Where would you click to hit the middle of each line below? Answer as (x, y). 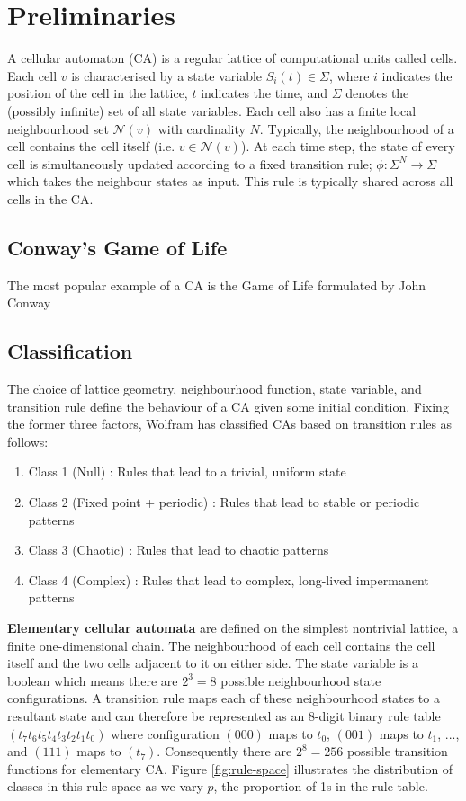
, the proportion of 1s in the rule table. (321, 786)
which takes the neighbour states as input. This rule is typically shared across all (230, 181)
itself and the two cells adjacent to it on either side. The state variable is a (213, 663)
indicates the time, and (264, 93)
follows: (28, 441)
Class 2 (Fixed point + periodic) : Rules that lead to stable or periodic (224, 502)
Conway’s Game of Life (117, 247)
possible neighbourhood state (301, 680)
